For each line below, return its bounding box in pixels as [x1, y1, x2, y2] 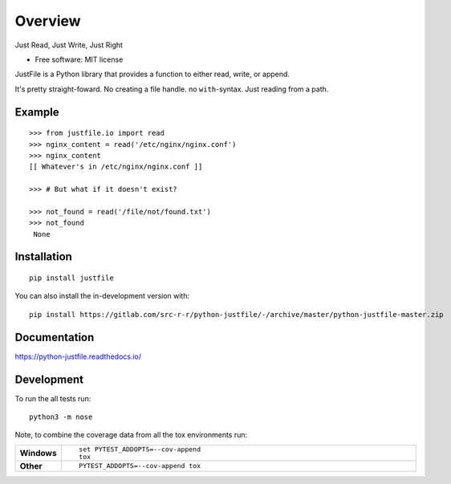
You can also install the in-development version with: [14, 291, 190, 301]
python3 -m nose [29, 413, 93, 421]
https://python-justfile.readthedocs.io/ [14, 352, 142, 361]
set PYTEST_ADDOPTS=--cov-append [79, 445, 201, 453]
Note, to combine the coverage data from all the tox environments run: [14, 430, 248, 440]
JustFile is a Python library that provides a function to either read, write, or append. [14, 69, 291, 79]
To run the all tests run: [14, 393, 91, 403]
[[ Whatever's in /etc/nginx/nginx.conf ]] [29, 162, 203, 172]
